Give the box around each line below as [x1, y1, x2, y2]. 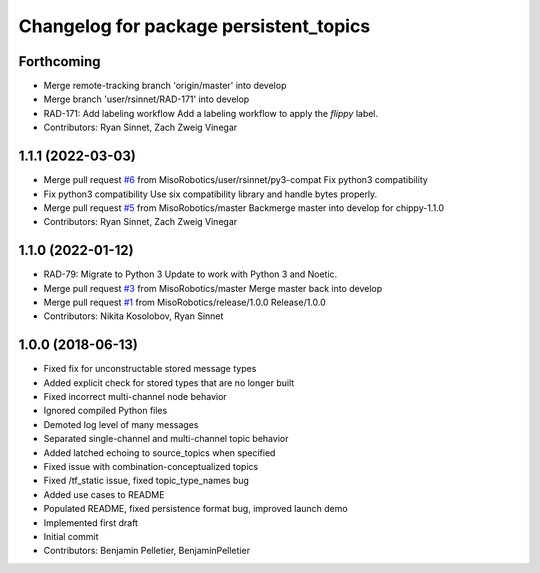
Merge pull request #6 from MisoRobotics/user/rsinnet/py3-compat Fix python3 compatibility [43, 174, 429, 186]
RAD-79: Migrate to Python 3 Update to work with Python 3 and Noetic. [43, 268, 338, 280]
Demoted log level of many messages [43, 418, 199, 430]
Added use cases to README [43, 488, 165, 500]
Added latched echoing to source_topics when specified [43, 446, 276, 459]
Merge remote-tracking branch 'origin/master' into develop [43, 80, 287, 92]
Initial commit [43, 530, 99, 542]
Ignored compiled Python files [43, 405, 168, 417]
